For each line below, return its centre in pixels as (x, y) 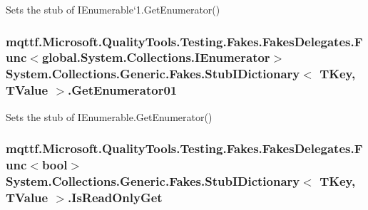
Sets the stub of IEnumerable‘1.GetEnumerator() (113, 9)
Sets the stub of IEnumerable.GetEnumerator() (109, 116)
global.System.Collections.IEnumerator (156, 57)
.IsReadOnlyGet (115, 197)
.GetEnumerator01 (123, 90)
